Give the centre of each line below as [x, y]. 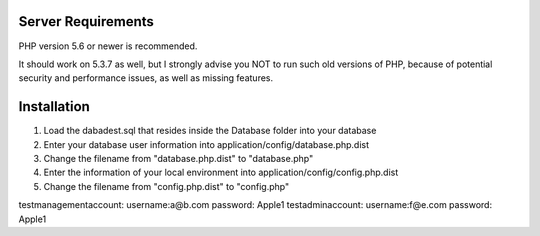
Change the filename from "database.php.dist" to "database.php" [178, 158]
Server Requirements [86, 21]
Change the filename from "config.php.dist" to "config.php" [166, 186]
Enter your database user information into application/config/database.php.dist [206, 144]
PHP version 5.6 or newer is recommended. [108, 46]
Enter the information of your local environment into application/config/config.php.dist [221, 172]
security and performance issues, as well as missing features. [146, 78]
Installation [54, 106]
